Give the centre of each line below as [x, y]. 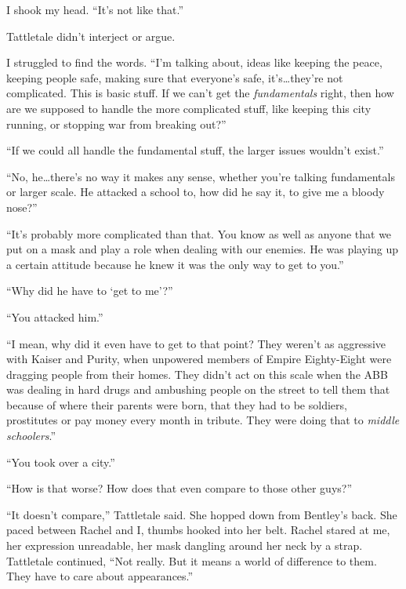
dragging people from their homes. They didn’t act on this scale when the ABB [197, 374]
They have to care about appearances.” [100, 576]
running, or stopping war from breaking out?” [116, 124]
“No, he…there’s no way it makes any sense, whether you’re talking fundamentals [201, 176]
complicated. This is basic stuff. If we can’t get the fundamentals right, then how [200, 93]
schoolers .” [31, 436]
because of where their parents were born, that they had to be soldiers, [177, 404]
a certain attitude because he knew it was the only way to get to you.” [175, 264]
